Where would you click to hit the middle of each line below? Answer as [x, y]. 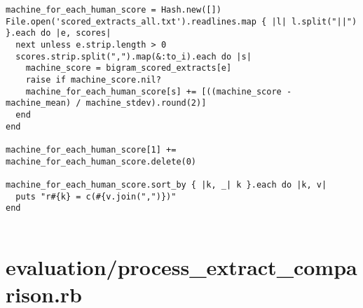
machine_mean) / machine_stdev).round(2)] [106, 103]
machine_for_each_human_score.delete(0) [101, 161]
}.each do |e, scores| [59, 33]
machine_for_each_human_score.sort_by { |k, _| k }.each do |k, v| [166, 184]
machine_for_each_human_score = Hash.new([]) [114, 10]
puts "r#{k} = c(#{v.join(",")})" [96, 196]
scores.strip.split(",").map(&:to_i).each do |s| [133, 56]
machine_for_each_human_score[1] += [91, 149]
